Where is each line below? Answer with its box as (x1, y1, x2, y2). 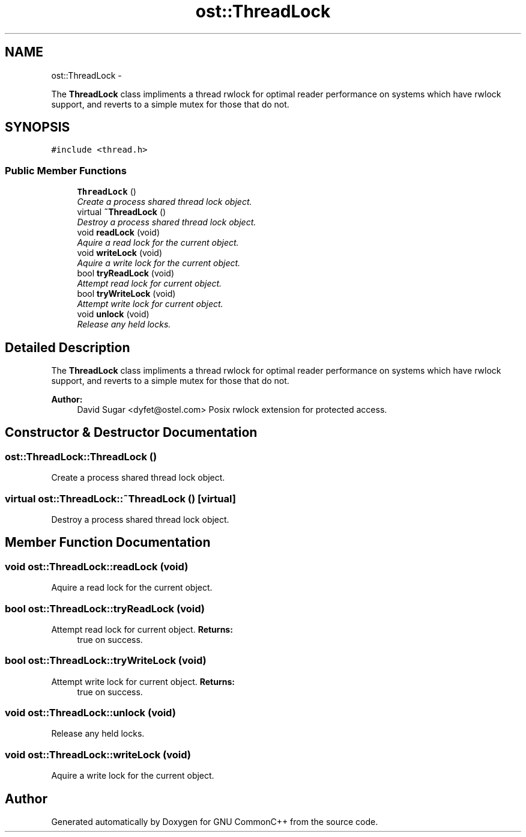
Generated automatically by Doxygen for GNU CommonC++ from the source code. (51, 817, 378, 827)
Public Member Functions (5, 164, 127, 177)
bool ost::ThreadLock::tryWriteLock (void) (5, 654, 207, 667)
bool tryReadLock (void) (77, 268, 175, 279)
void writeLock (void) (77, 248, 163, 258)
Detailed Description (5, 339, 130, 355)
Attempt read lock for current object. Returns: (51, 624, 233, 635)
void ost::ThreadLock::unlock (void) (5, 707, 176, 719)
